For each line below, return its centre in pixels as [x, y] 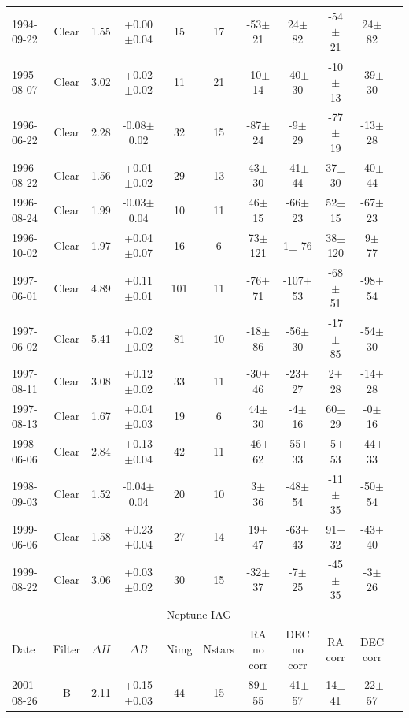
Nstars [219, 649]
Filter [66, 649]
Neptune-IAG [199, 614]
